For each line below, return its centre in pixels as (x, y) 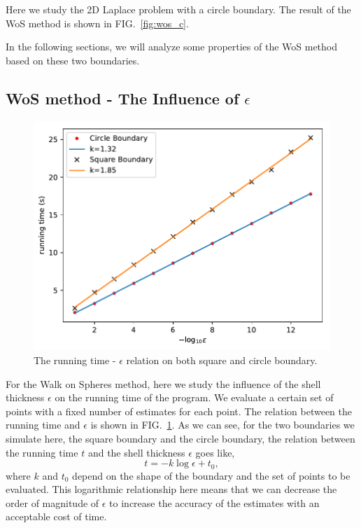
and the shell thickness (136, 452)
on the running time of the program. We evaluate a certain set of (194, 397)
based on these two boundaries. (73, 60)
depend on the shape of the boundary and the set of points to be (211, 475)
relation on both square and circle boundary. (222, 360)
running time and (43, 425)
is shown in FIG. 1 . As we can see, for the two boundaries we (222, 425)
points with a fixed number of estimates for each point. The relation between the (179, 411)
